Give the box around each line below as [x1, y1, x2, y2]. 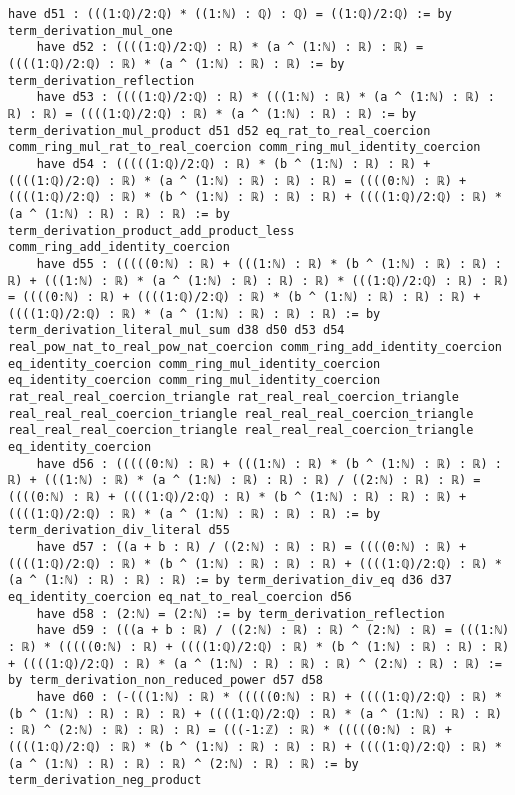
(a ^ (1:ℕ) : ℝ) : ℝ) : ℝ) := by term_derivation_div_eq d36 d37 [8, 573, 452, 588]
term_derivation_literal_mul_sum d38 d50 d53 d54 [8, 323, 345, 338]
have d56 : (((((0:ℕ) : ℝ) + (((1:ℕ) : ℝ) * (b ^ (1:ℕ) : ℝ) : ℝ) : [36, 456, 502, 471]
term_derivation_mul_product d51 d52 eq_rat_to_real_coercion [8, 123, 431, 138]
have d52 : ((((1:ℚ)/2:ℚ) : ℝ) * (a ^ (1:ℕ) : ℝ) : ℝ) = [36, 40, 424, 55]
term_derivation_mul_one [8, 23, 173, 38]
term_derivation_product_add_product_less [8, 223, 295, 238]
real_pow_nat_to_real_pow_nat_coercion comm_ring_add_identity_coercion [8, 340, 502, 355]
